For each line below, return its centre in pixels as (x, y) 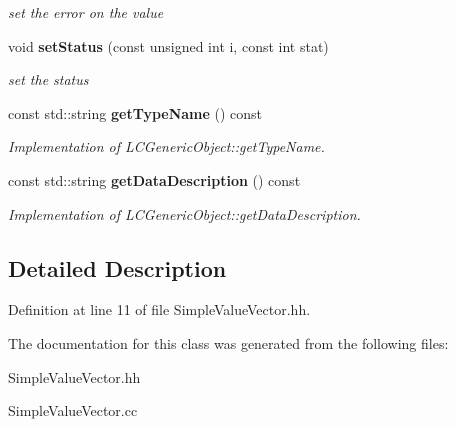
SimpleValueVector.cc (73, 410)
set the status (48, 79)
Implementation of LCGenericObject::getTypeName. (166, 146)
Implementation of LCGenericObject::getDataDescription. (184, 213)
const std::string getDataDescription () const (154, 179)
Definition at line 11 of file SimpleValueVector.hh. (159, 309)
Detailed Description (117, 267)
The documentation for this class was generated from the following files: (228, 342)
